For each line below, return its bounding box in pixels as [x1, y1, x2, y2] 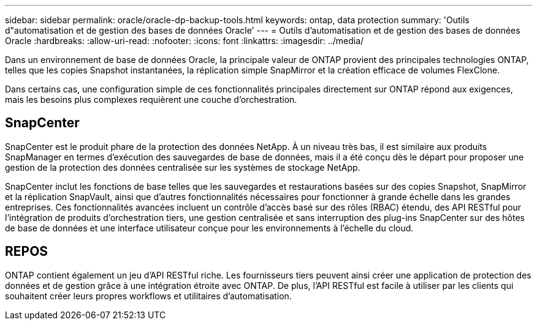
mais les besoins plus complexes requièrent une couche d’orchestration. [5, 94, 297, 105]
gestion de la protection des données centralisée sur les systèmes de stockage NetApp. [5, 162, 360, 173]
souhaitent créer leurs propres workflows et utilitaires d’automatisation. [5, 290, 292, 301]
